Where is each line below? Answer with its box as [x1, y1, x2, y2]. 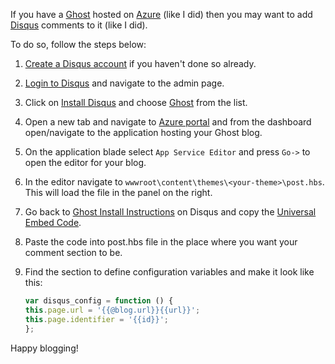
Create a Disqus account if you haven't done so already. [24, 58, 257, 69]
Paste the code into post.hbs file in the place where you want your [24, 236, 298, 248]
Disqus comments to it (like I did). [10, 19, 148, 31]
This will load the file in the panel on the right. [24, 187, 213, 198]
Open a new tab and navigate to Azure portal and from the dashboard [24, 116, 312, 128]
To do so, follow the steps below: [10, 39, 147, 50]
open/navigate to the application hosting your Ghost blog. [24, 127, 263, 138]
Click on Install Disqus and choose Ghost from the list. [24, 97, 248, 108]
